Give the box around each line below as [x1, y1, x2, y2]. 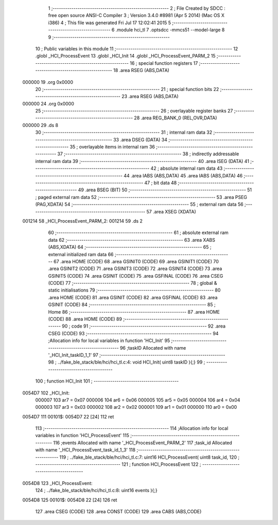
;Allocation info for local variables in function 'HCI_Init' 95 [48, 337, 170, 344]
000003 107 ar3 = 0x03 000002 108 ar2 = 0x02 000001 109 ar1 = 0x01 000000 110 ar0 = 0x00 [35, 404, 237, 410]
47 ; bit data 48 [144, 179, 177, 186]
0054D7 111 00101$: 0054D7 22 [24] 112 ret [22, 413, 114, 420]
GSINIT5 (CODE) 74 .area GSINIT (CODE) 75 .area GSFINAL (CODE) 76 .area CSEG [48, 273, 223, 279]
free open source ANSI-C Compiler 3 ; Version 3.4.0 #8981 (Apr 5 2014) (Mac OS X [48, 12, 225, 19]
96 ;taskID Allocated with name [119, 345, 186, 351]
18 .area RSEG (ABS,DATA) [113, 67, 169, 74]
